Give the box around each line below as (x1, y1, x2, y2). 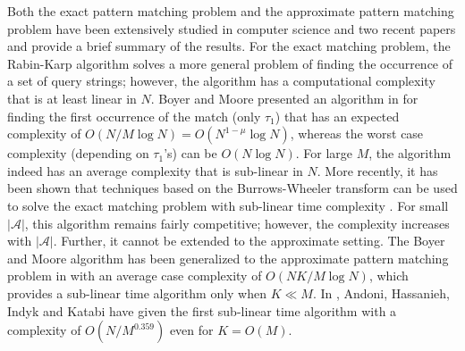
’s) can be (164, 144, 217, 163)
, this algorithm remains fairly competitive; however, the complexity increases (24, 213, 450, 232)
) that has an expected (275, 106, 400, 125)
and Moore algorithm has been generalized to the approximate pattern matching (7, 248, 449, 267)
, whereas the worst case (290, 124, 424, 143)
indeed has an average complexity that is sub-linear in (7, 161, 303, 180)
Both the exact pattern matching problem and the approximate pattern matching (7, 2, 454, 20)
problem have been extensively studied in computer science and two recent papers (7, 19, 456, 38)
